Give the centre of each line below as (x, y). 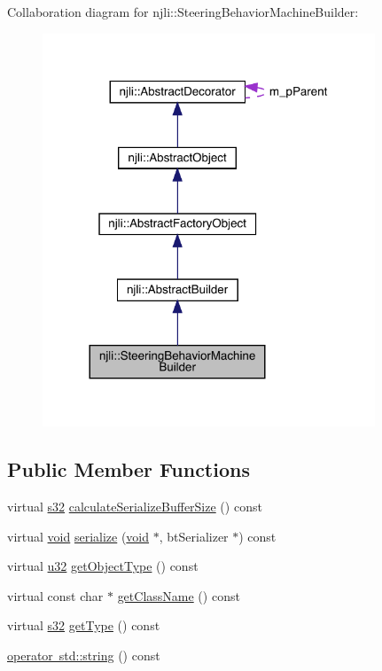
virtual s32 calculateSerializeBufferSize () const (135, 507)
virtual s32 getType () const (84, 625)
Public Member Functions (129, 469)
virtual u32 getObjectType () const (103, 566)
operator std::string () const (84, 655)
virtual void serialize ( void (78, 536)
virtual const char (55, 595)
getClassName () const (179, 595)
